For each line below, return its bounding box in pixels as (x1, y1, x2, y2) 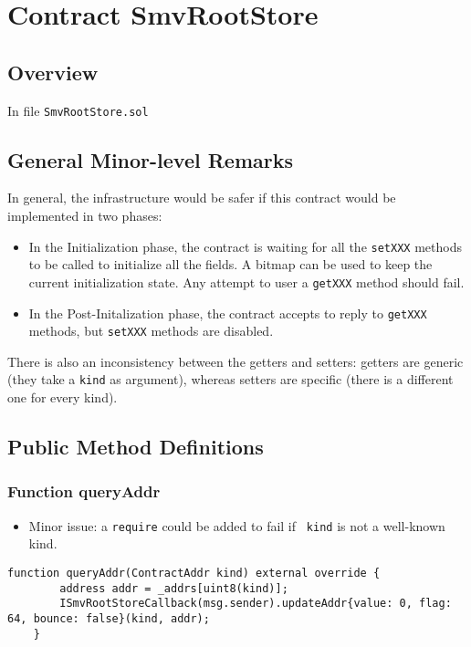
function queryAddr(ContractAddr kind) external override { (7, 566, 381, 579)
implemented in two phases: (7, 206, 162, 225)
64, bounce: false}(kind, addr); (7, 611, 210, 625)
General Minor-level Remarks (7, 145, 294, 173)
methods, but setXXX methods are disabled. (28, 321, 274, 340)
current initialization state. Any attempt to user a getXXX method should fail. (28, 272, 465, 291)
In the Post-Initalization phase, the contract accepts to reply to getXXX (28, 303, 427, 322)
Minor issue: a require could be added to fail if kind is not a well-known (28, 516, 445, 535)
